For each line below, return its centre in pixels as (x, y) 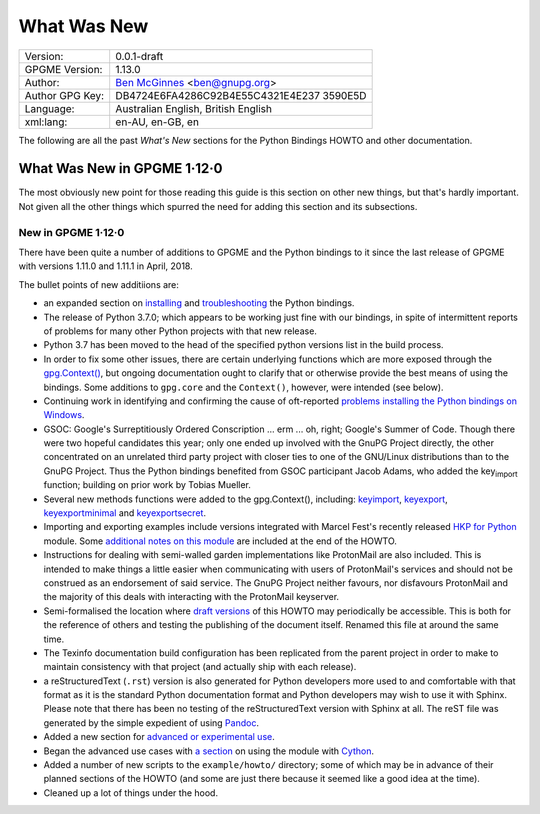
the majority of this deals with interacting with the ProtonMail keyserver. (191, 597)
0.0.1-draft (139, 56)
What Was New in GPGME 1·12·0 (120, 168)
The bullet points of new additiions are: (99, 284)
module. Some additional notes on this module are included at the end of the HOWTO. (220, 541)
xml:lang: (46, 122)
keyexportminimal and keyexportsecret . (125, 513)
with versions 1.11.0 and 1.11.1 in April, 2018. (106, 266)
